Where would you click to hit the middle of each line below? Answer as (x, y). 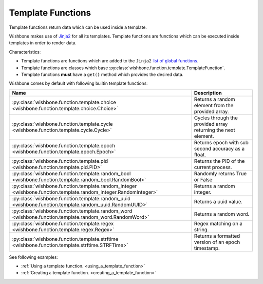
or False (203, 179)
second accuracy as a (219, 149)
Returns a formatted (217, 236)
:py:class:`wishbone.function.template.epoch (64, 145)
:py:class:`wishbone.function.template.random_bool (71, 173)
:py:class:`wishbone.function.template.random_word (72, 211)
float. (200, 154)
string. (201, 229)
